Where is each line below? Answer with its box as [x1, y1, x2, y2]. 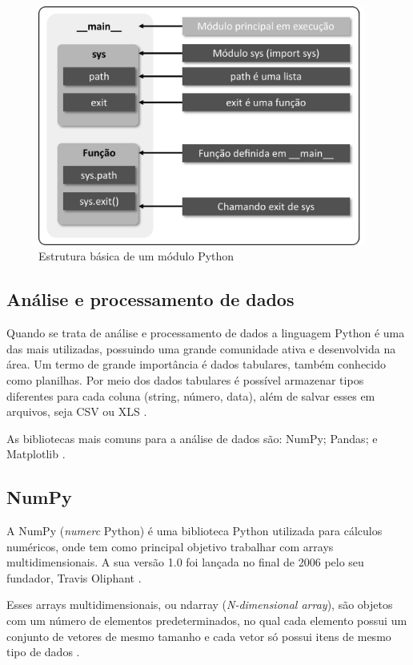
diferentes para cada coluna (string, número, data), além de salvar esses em [6, 387, 375, 404]
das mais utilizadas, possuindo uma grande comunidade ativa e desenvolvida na [6, 340, 396, 357]
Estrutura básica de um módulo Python [38, 248, 235, 264]
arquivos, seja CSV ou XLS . [6, 403, 147, 420]
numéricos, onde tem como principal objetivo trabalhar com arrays [6, 538, 334, 554]
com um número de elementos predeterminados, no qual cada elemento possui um [6, 612, 407, 629]
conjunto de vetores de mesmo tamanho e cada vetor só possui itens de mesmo [6, 627, 391, 644]
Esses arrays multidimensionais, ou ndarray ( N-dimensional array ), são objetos [6, 596, 393, 613]
